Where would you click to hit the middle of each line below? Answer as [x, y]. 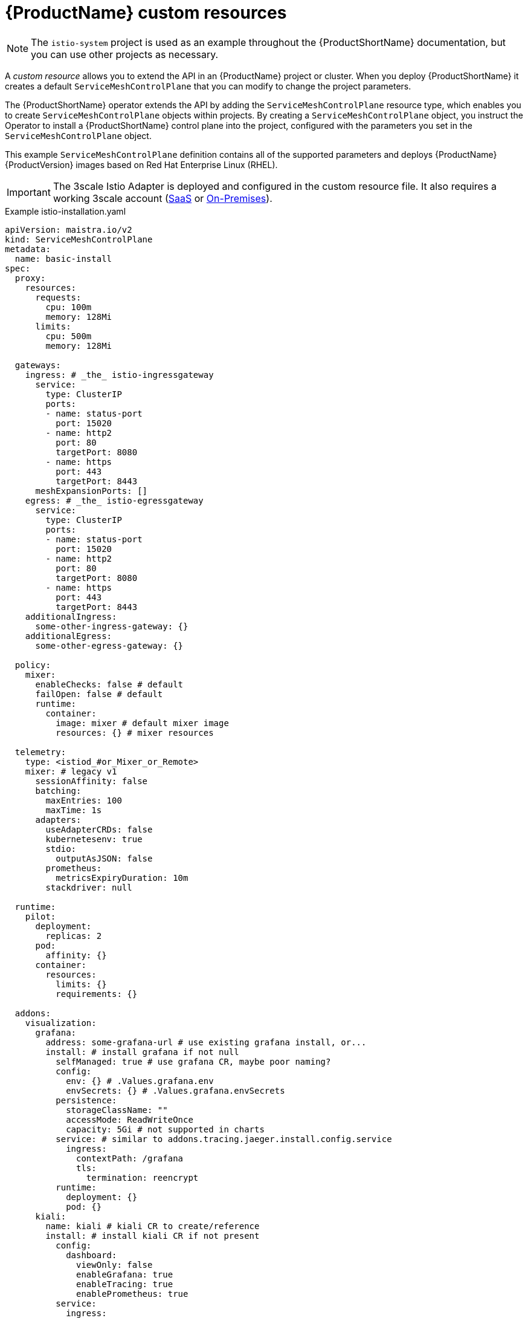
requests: [58, 297]
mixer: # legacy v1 [71, 771]
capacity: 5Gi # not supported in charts [165, 1129]
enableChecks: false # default [109, 684]
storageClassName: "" [117, 1110]
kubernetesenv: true [94, 839]
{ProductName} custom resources [146, 13]
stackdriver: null [89, 887]
